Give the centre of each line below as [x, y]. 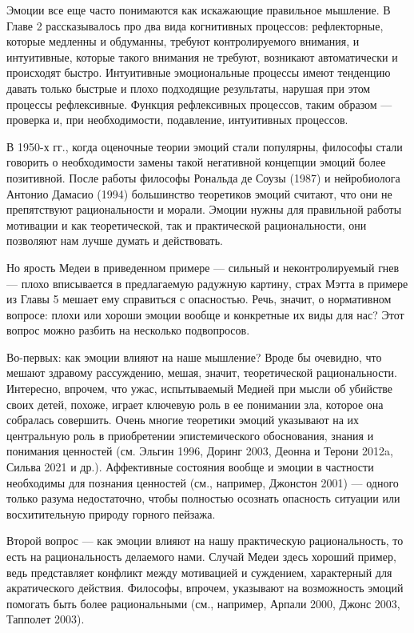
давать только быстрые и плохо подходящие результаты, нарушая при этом [189, 88]
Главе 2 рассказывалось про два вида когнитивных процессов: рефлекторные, [195, 25]
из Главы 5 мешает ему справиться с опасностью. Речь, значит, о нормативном [199, 299]
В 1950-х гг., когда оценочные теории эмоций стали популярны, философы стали [205, 146]
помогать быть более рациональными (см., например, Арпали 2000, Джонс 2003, [203, 603]
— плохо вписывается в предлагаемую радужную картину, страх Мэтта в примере [207, 283]
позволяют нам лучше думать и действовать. [115, 240]
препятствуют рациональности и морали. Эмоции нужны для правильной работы [204, 209]
